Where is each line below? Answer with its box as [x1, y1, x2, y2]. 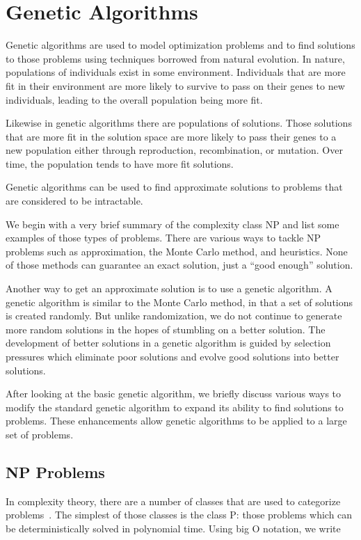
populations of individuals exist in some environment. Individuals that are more [6, 65, 346, 79]
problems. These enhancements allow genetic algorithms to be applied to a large [6, 413, 347, 428]
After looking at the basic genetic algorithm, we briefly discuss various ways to [6, 386, 342, 401]
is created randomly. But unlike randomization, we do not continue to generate [6, 308, 342, 323]
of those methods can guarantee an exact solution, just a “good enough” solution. [6, 257, 353, 272]
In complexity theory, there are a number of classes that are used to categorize [6, 493, 341, 508]
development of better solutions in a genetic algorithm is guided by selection [6, 335, 331, 350]
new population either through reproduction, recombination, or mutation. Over [6, 143, 343, 157]
